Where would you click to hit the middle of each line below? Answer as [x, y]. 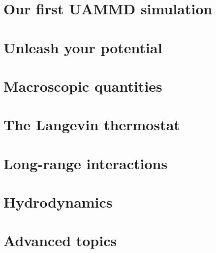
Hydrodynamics [58, 202]
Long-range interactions [86, 163]
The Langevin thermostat [92, 125]
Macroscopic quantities [83, 86]
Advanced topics [60, 240]
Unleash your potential [83, 47]
